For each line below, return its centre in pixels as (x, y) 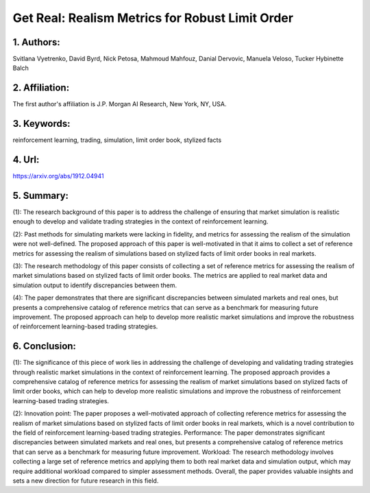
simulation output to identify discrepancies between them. (95, 285)
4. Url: (26, 160)
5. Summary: (40, 195)
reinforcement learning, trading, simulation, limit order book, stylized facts (117, 140)
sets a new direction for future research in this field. (86, 481)
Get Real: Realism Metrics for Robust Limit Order (153, 18)
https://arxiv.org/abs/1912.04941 (58, 176)
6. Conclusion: (45, 346)
